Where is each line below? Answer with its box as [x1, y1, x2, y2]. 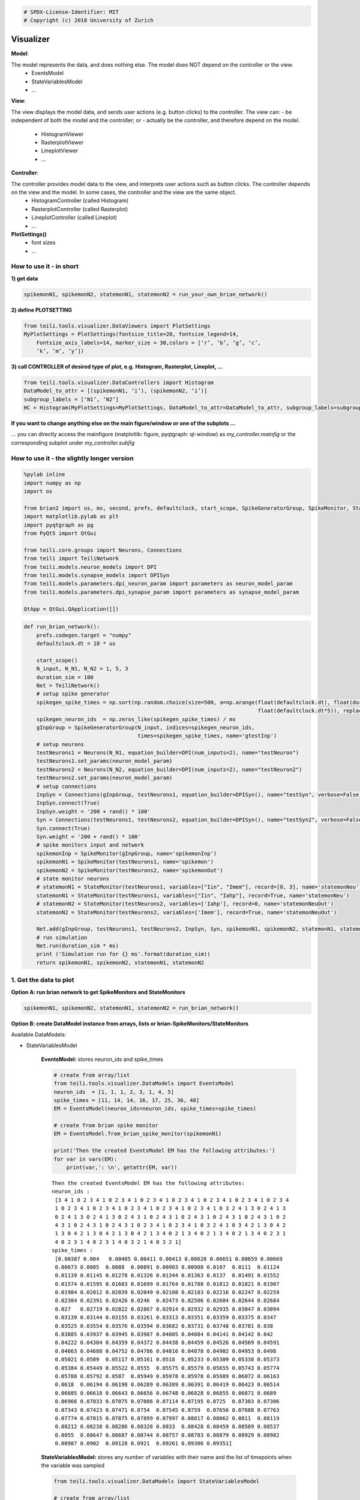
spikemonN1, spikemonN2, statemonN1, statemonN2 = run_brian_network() [23, 1004, 239, 1011]
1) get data [11, 275, 38, 282]
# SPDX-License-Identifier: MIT [23, 8, 119, 15]
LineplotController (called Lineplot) [31, 214, 117, 221]
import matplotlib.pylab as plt [23, 513, 119, 520]
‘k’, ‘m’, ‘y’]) [36, 347, 84, 354]
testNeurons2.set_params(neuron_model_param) [36, 775, 173, 781]
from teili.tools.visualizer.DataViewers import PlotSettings [23, 322, 211, 329]
